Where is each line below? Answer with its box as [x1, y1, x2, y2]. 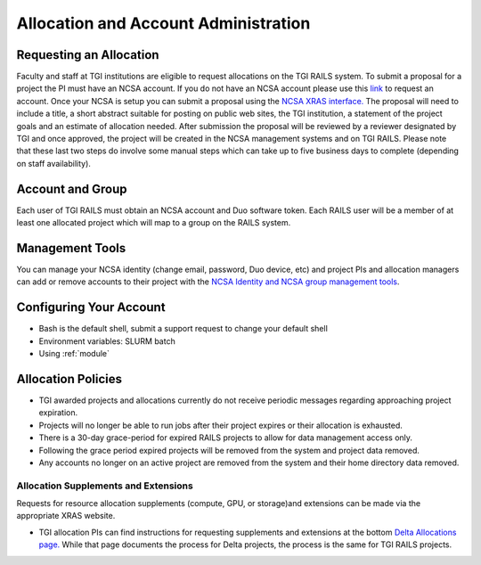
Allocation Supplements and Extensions [16, 479, 193, 492]
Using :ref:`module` [38, 348, 110, 359]
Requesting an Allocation [16, 47, 159, 62]
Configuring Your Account [16, 299, 166, 315]
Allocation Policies [16, 371, 123, 387]
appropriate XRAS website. [16, 511, 116, 521]
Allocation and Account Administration [16, 13, 311, 33]
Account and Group [16, 181, 128, 196]
